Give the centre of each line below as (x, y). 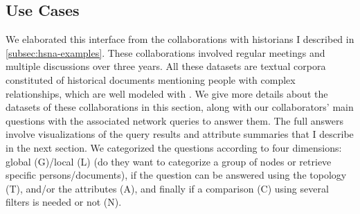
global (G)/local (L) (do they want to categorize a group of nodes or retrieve (169, 161)
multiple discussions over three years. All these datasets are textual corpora (166, 66)
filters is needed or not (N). (64, 202)
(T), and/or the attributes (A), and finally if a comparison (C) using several (167, 188)
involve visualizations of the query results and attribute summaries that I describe (180, 134)
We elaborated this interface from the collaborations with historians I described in (180, 39)
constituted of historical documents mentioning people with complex (151, 79)
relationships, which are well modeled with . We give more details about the (167, 93)
